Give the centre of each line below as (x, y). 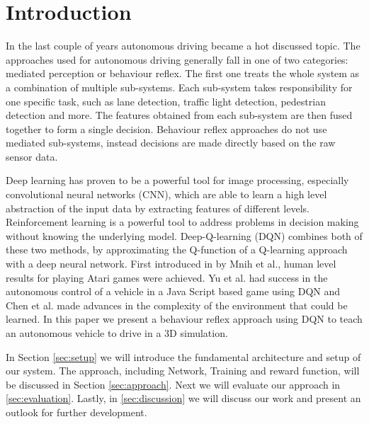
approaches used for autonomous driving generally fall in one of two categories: (177, 59)
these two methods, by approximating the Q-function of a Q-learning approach (177, 250)
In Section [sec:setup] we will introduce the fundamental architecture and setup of (183, 356)
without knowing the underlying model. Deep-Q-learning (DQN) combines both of (184, 235)
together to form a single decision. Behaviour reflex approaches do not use (166, 128)
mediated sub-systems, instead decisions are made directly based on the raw (171, 143)
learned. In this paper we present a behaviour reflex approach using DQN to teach (184, 319)
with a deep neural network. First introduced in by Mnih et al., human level (171, 264)
